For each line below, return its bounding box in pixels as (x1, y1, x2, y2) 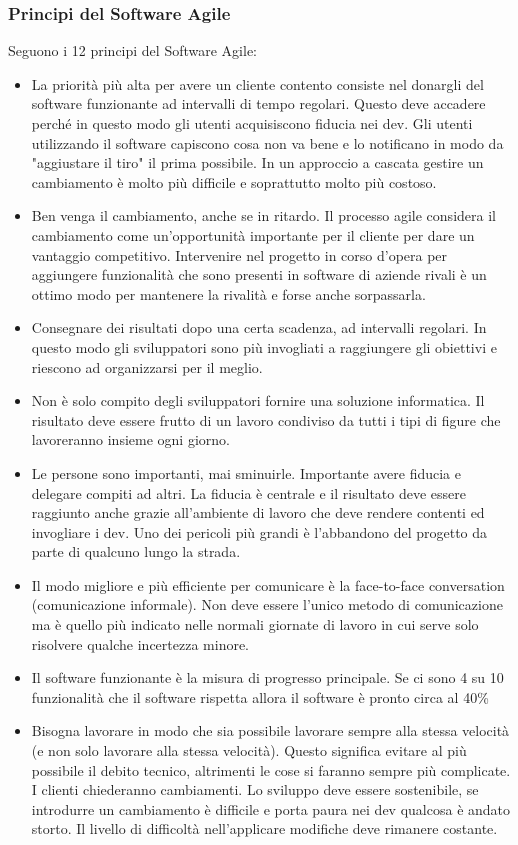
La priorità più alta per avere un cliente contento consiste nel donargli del (31, 73, 484, 94)
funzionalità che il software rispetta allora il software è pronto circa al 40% (31, 686, 489, 707)
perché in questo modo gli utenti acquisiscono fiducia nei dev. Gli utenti (31, 113, 473, 133)
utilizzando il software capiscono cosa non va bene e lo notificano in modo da (31, 132, 504, 153)
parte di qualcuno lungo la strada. (31, 541, 241, 562)
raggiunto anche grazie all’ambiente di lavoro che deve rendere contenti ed (31, 502, 485, 523)
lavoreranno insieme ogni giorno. (31, 429, 230, 450)
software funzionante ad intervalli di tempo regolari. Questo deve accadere (31, 93, 486, 114)
